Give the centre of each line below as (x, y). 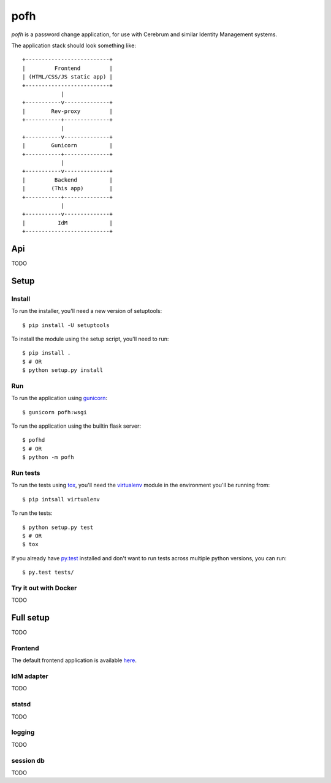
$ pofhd (34, 440)
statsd (21, 704)
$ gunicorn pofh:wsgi (55, 412)
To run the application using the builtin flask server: (76, 426)
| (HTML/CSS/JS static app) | (68, 77)
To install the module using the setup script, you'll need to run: (90, 339)
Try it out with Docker (44, 588)
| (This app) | (68, 188)
